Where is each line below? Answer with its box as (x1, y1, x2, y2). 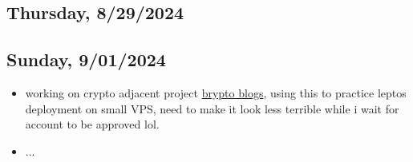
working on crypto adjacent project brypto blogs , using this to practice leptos (25, 84, 407, 101)
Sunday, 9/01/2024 (6, 47, 166, 72)
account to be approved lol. (25, 116, 160, 132)
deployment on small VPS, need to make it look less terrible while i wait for (25, 100, 399, 117)
